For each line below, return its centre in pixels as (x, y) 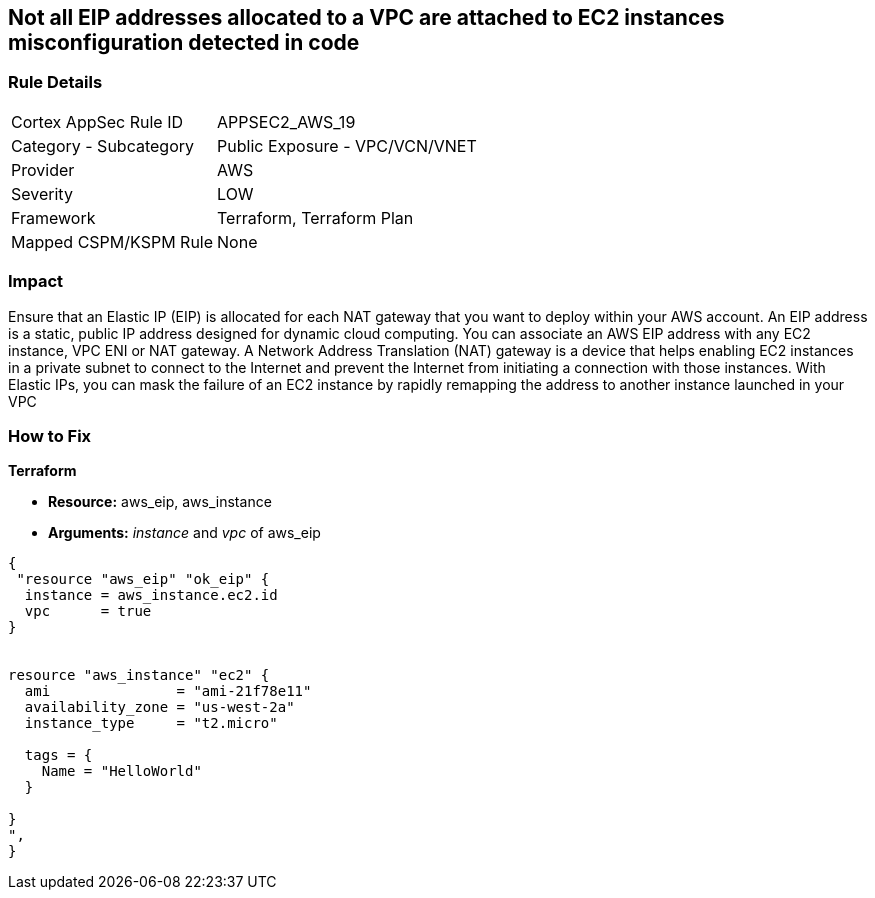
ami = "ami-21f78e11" (168, 691)
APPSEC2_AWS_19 (286, 121)
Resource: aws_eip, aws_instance (160, 502)
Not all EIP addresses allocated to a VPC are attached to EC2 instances (366, 17)
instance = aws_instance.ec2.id (151, 595)
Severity (42, 193)
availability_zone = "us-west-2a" (159, 707)
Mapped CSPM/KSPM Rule (112, 241)
